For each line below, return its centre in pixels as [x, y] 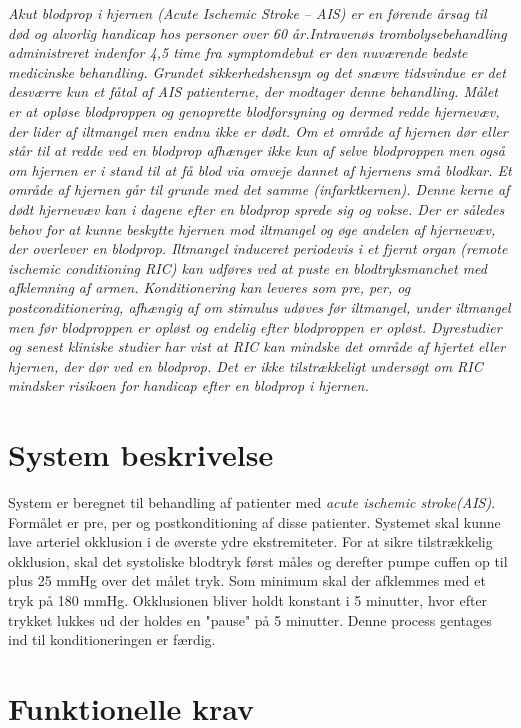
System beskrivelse [141, 454]
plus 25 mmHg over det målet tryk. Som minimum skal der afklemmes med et [247, 580]
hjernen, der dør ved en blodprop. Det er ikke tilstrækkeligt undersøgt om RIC [245, 365]
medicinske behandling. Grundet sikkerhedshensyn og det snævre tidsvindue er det [257, 71]
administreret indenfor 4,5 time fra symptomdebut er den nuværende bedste [238, 52]
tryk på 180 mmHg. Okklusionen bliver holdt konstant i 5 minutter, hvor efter [248, 599]
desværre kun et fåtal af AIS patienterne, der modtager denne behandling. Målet [253, 91]
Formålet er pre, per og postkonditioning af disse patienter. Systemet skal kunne [254, 521]
